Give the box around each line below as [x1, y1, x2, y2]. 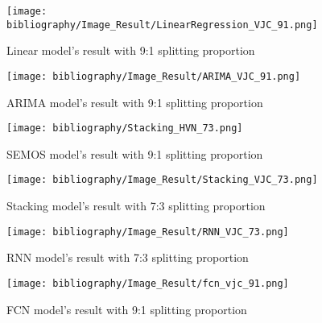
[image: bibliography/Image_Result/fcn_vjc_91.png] [6, 277, 289, 289]
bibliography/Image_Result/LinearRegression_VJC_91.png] [6, 19, 318, 31]
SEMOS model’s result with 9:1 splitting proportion [6, 145, 263, 162]
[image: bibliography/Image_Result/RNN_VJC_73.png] [6, 226, 289, 238]
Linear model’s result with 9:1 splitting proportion [6, 42, 255, 59]
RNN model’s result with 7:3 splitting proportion [6, 249, 249, 266]
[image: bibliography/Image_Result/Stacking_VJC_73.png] [6, 174, 318, 186]
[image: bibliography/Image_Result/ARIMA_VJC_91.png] [6, 70, 301, 82]
